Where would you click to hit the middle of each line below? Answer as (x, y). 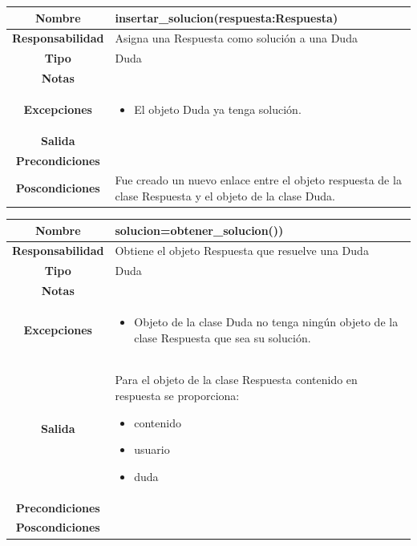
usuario (152, 449)
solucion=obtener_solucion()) (199, 230)
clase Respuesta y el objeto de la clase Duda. (225, 196)
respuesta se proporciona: (177, 395)
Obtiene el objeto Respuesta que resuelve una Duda (242, 251)
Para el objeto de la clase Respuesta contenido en (236, 380)
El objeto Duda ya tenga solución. (218, 109)
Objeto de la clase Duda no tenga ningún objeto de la (266, 321)
